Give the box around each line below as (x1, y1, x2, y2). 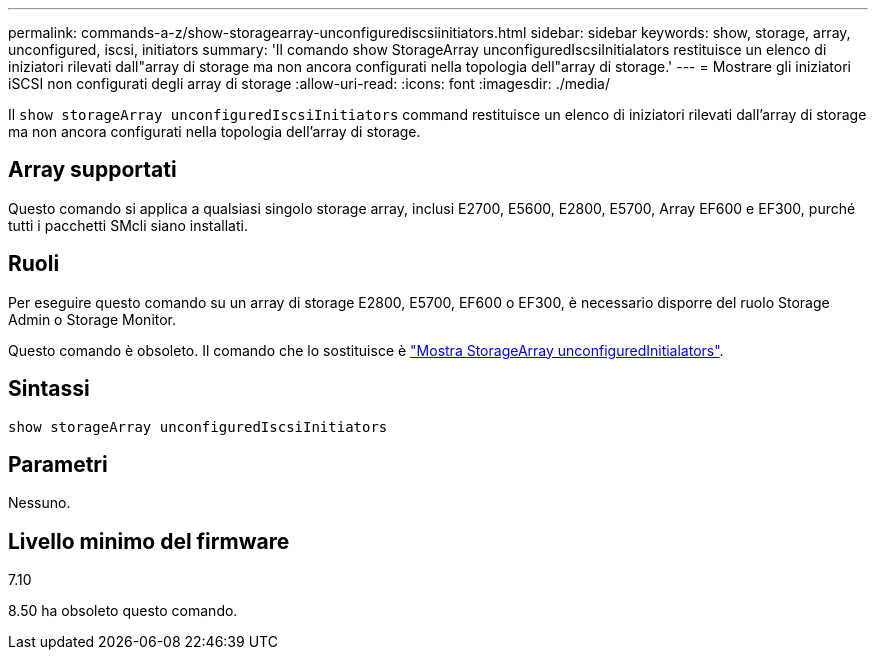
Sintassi (8, 376, 90, 402)
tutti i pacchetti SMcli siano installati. (8, 216, 248, 234)
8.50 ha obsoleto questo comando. (8, 602, 238, 620)
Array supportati (8, 157, 177, 183)
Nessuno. (8, 494, 71, 512)
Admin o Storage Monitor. (8, 310, 177, 328)
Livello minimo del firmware (8, 528, 290, 554)
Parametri (8, 451, 108, 477)
